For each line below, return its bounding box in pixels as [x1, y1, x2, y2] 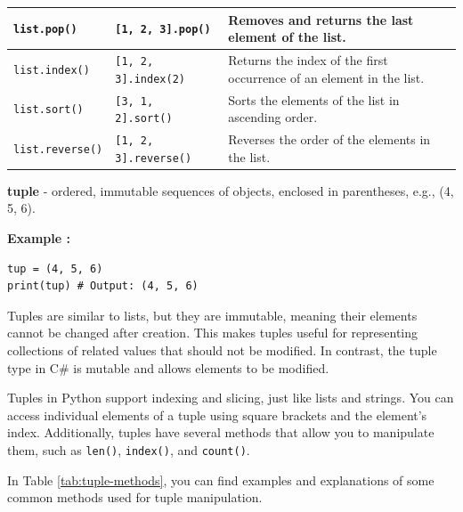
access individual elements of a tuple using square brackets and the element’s [7, 405, 427, 424]
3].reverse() [115, 151, 192, 165]
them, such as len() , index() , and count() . [7, 441, 250, 459]
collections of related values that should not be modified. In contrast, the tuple [7, 341, 437, 360]
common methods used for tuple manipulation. [7, 488, 263, 507]
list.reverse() [13, 142, 103, 156]
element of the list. [228, 28, 346, 46]
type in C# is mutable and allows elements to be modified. [7, 358, 329, 377]
